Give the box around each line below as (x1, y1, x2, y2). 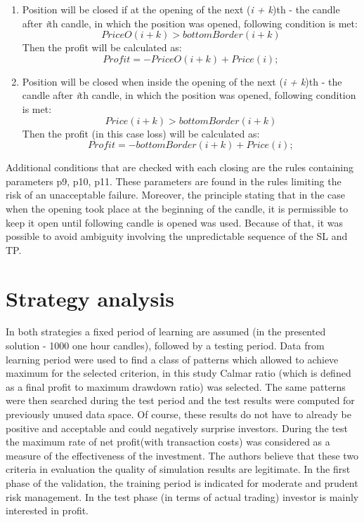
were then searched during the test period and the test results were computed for (6, 393, 355, 408)
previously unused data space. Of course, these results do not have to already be (6, 407, 351, 421)
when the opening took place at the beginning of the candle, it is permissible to (6, 201, 349, 215)
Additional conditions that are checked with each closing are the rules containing (6, 160, 354, 175)
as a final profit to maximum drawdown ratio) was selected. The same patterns (6, 379, 346, 394)
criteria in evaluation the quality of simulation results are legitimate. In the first (6, 462, 351, 476)
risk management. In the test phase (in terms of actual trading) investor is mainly (6, 489, 359, 504)
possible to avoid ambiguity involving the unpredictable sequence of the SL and (6, 229, 348, 243)
